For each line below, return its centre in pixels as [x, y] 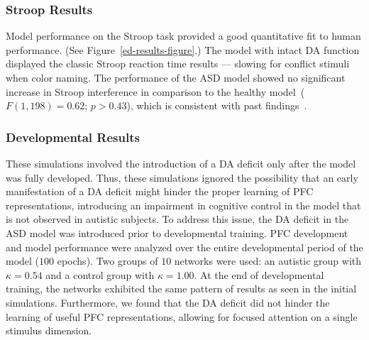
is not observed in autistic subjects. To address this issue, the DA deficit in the [177, 219]
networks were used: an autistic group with [268, 261]
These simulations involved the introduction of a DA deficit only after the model [181, 163]
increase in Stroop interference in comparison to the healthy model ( [155, 91]
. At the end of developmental [259, 274]
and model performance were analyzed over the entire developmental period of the [184, 247]
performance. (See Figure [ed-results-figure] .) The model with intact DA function [183, 49]
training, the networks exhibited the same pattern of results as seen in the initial [181, 289]
